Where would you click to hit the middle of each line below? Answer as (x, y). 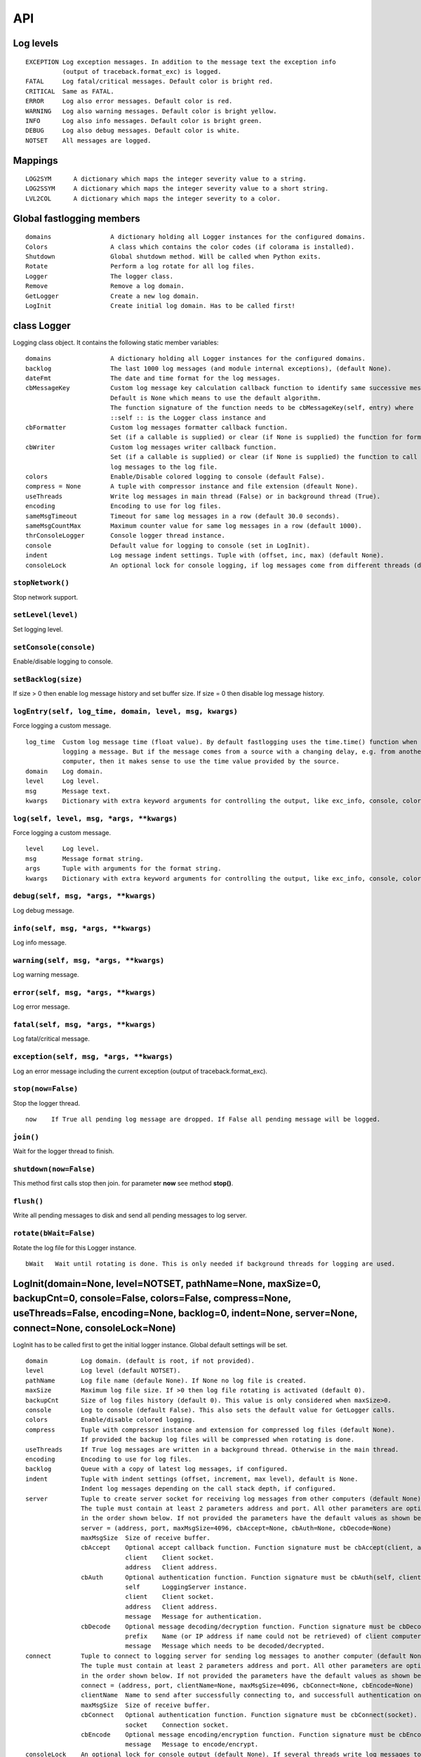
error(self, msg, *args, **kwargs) (85, 992)
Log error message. (41, 1007)
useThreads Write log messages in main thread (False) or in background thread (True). (203, 496)
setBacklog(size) (48, 679)
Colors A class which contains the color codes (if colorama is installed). (190, 247)
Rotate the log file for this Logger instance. (75, 1247)
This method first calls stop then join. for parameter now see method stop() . (123, 1184)
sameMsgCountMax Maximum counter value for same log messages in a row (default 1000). (194, 526)
